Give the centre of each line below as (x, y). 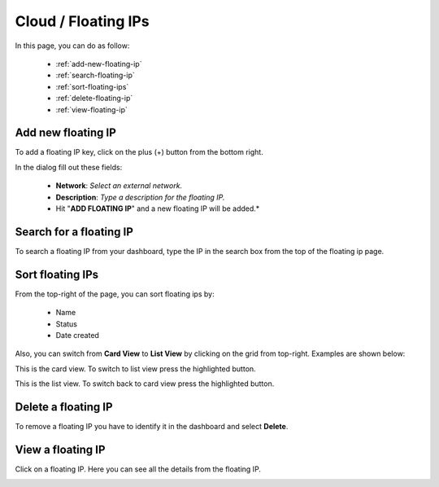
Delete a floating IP (64, 407)
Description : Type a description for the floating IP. (140, 197)
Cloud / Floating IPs (82, 21)
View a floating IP (60, 449)
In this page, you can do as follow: (72, 46)
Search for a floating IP (74, 232)
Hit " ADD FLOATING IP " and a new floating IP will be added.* (158, 208)
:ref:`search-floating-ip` (95, 75)
